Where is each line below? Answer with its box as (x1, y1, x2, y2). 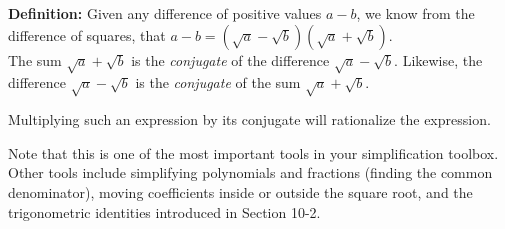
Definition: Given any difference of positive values (8, 3, 322, 23)
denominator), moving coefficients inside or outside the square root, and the (8, 181, 473, 202)
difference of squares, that (8, 24, 166, 45)
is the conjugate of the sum (135, 72, 301, 93)
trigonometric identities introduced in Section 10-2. (8, 201, 321, 222)
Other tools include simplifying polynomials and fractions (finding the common (8, 162, 493, 183)
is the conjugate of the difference (131, 49, 330, 70)
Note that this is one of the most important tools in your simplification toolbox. (8, 142, 499, 163)
